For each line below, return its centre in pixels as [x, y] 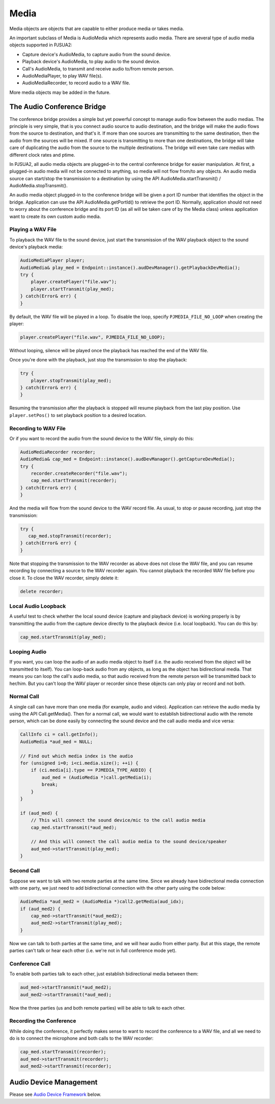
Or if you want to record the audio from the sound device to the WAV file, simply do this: [102, 438]
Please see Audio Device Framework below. [55, 1094]
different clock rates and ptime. [42, 155]
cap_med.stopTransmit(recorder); [70, 536]
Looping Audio [28, 652]
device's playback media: [36, 247]
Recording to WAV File [38, 428]
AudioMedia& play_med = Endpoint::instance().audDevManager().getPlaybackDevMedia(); [130, 267]
